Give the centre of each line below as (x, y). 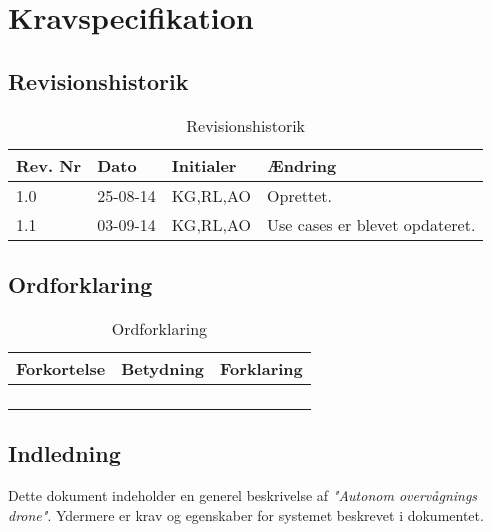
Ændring (302, 165)
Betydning (163, 368)
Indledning (64, 453)
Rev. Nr (49, 165)
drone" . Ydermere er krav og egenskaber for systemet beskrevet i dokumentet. (246, 514)
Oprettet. (300, 195)
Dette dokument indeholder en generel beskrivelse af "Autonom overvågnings (243, 494)
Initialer (204, 165)
